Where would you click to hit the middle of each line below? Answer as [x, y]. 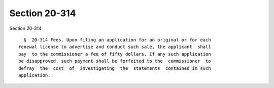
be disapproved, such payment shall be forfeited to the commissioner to [115, 61]
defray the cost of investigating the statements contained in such [115, 68]
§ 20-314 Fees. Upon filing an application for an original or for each [117, 40]
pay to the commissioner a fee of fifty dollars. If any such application [115, 54]
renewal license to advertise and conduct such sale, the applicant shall [115, 47]
